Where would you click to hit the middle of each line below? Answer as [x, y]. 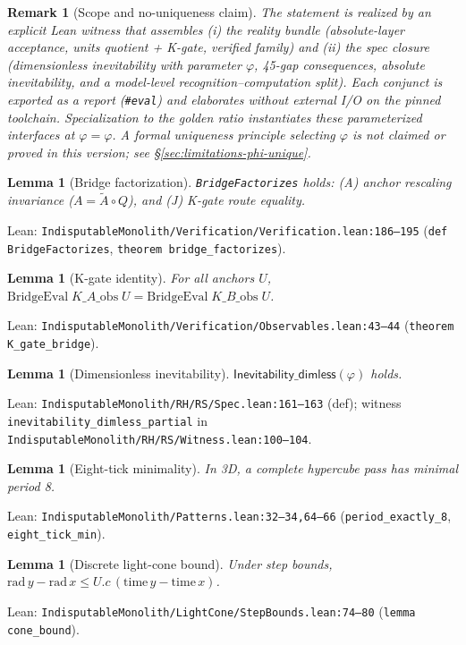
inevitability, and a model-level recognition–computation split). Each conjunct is [225, 82]
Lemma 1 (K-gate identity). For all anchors [131, 278]
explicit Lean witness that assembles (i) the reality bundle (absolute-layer [206, 29]
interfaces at [41, 135]
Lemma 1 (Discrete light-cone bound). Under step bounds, [170, 563]
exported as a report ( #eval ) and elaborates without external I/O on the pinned [224, 99]
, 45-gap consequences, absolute [339, 64]
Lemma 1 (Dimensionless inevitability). [119, 373]
